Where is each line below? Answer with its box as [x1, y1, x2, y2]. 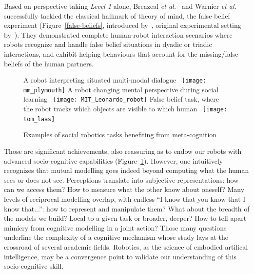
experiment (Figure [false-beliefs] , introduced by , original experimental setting [4, 20, 241, 30]
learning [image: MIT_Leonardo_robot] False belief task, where [23, 94, 219, 104]
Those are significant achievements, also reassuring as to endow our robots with [4, 146, 242, 156]
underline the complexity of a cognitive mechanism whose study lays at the [4, 232, 228, 242]
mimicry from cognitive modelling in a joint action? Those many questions [4, 222, 227, 232]
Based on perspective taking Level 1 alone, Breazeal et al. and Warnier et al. [4, 1, 236, 11]
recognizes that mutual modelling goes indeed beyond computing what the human [4, 165, 249, 175]
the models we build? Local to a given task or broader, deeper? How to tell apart [4, 213, 247, 223]
